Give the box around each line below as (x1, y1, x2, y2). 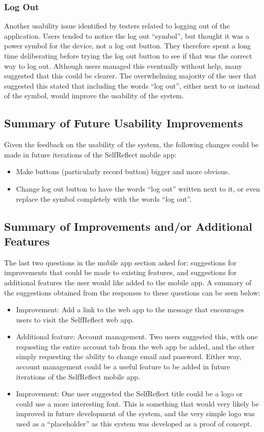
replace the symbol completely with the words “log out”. (16, 193, 192, 204)
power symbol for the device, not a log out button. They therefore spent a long (4, 40, 251, 51)
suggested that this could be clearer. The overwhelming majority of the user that (4, 70, 257, 81)
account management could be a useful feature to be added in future (16, 361, 230, 372)
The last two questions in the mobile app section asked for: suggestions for (4, 257, 237, 267)
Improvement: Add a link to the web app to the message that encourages (16, 304, 244, 315)
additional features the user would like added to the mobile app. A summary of (4, 277, 252, 287)
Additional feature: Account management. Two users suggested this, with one (16, 331, 258, 342)
